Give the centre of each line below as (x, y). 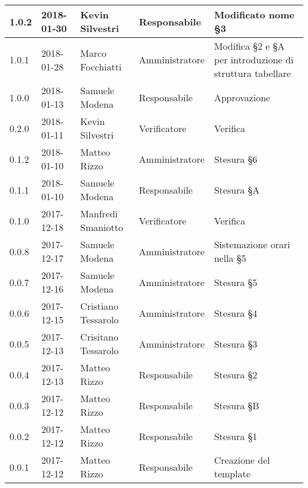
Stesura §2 (236, 374)
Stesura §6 (236, 159)
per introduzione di (254, 60)
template (232, 473)
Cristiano (99, 306)
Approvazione (242, 97)
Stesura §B (237, 405)
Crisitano (99, 337)
